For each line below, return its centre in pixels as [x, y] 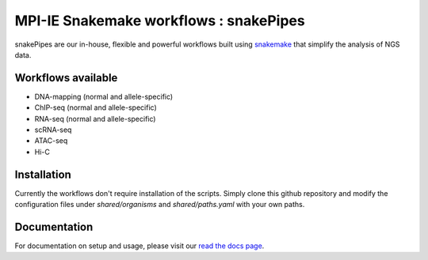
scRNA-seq [53, 130]
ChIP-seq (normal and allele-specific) [96, 107]
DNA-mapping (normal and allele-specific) [104, 96]
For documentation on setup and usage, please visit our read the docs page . [139, 246]
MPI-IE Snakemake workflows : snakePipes [160, 21]
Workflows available [66, 78]
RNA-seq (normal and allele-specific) [95, 119]
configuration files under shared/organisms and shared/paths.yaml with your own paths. [160, 205]
